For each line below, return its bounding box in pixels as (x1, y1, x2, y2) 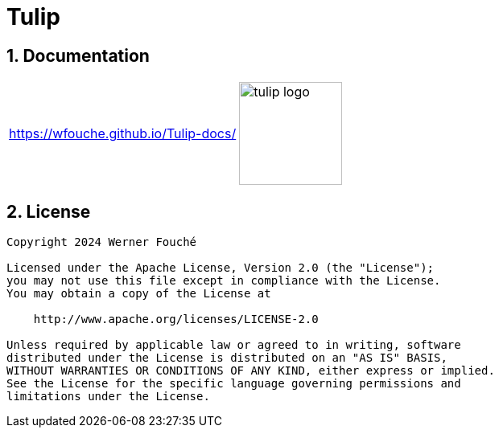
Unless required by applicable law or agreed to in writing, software (6, 338, 461, 352)
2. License (6, 201, 91, 222)
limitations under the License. (6, 390, 210, 403)
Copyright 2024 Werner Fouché (6, 235, 197, 249)
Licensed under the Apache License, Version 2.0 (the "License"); (6, 261, 435, 275)
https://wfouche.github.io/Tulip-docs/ (9, 125, 237, 142)
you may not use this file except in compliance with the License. (6, 274, 441, 288)
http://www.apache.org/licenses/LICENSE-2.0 (33, 313, 319, 326)
